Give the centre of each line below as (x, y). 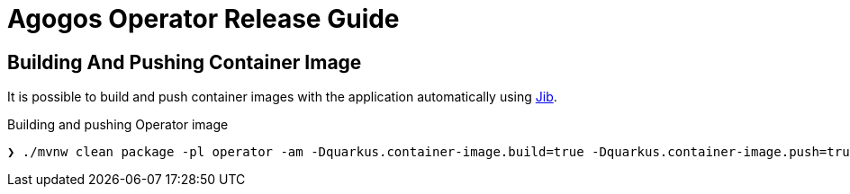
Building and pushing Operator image (118, 125)
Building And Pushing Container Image (185, 62)
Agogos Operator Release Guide (203, 19)
